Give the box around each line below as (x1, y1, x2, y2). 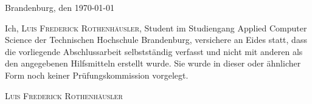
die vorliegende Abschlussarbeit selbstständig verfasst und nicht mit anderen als (5, 45, 303, 57)
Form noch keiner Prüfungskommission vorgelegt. (5, 68, 189, 81)
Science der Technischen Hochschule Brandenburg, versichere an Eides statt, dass (5, 33, 307, 46)
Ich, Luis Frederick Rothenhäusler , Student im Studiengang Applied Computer (5, 21, 307, 34)
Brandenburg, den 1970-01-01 (5, 1, 114, 13)
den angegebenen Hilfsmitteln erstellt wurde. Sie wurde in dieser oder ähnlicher (5, 57, 301, 70)
